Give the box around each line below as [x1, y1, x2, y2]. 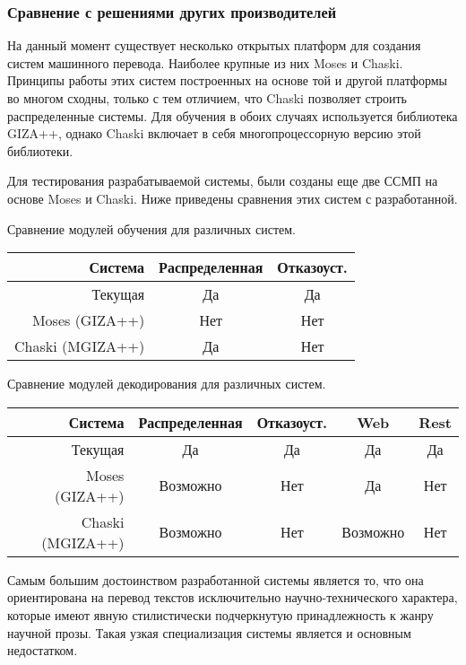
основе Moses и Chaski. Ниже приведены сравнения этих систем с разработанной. [7, 188, 458, 207]
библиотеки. [7, 141, 73, 160]
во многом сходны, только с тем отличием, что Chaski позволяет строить [7, 89, 407, 107]
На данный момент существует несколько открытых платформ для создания [7, 36, 421, 55]
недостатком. [7, 641, 78, 660]
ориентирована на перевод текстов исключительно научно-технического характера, [7, 588, 458, 607]
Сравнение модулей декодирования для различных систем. [7, 374, 326, 393]
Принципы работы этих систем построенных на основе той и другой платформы [7, 71, 447, 90]
